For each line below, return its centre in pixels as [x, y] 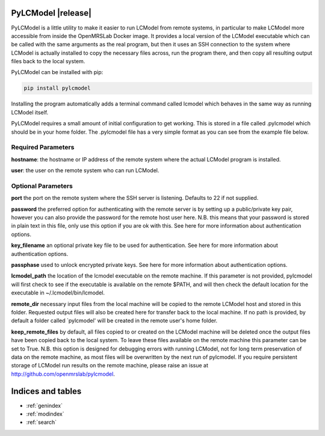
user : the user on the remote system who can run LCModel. [85, 170]
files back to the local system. [48, 61]
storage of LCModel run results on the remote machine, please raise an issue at [110, 366]
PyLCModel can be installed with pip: [57, 72]
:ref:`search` [42, 422]
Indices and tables [46, 391]
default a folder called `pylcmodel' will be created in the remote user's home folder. [114, 321]
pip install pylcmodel [57, 88]
